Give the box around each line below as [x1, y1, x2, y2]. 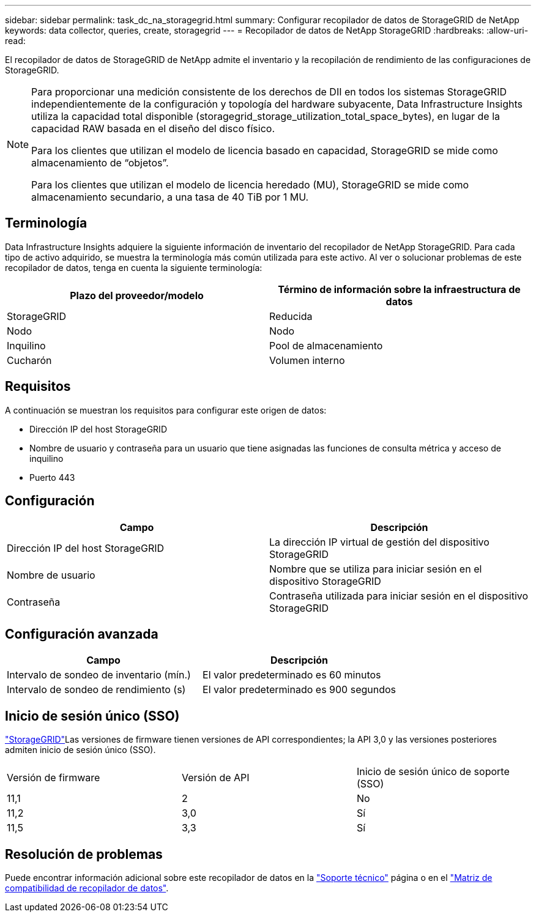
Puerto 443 [29, 472, 75, 483]
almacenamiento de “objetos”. [31, 157, 169, 169]
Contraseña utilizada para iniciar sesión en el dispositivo [269, 589, 529, 602]
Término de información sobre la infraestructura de [278, 283, 521, 295]
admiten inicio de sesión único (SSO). [5, 744, 156, 756]
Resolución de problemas [5, 846, 163, 862]
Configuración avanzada [5, 626, 158, 642]
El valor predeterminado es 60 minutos [203, 669, 381, 681]
